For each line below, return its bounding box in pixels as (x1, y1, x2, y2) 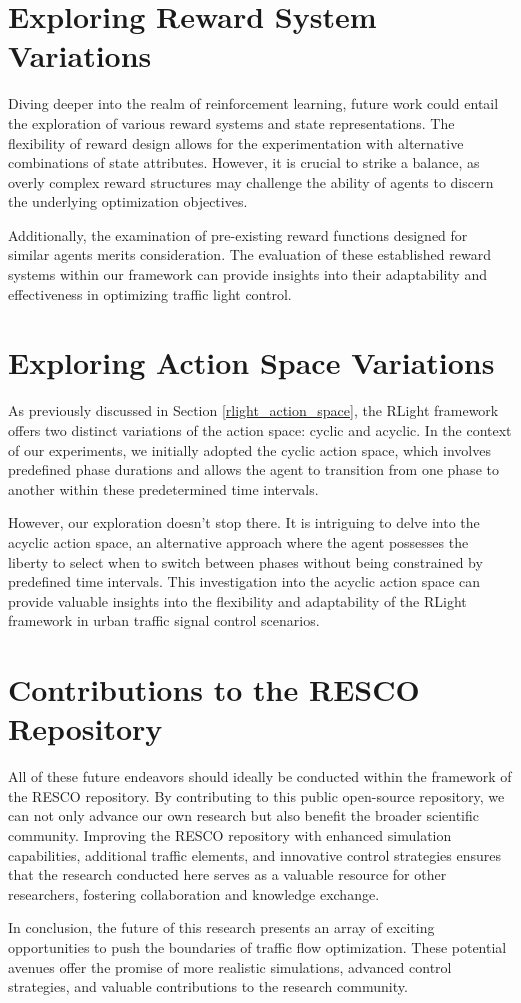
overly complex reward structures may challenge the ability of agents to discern (8, 171, 494, 192)
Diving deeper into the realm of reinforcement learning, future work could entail (8, 93, 499, 114)
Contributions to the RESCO (8, 669, 420, 710)
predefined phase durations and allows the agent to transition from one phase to (8, 459, 499, 480)
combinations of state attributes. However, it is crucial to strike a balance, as (8, 152, 480, 173)
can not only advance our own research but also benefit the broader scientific (8, 805, 479, 826)
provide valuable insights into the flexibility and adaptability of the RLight (8, 590, 467, 611)
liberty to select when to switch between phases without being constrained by (8, 551, 483, 572)
